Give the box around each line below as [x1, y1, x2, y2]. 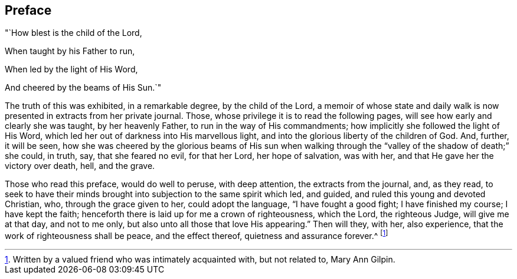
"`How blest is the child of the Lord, [5, 28, 142, 38]
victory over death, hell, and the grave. [5, 161, 155, 171]
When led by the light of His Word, [5, 64, 138, 75]
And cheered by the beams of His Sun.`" [5, 82, 162, 93]
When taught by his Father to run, [5, 46, 135, 57]
